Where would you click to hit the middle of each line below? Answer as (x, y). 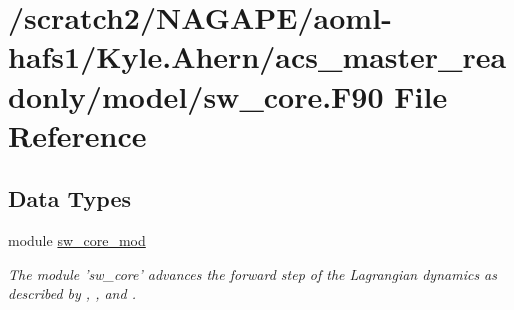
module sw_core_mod (77, 240)
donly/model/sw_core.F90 (196, 95)
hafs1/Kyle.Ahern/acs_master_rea (257, 56)
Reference (77, 134)
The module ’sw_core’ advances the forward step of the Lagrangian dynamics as (253, 273)
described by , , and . (72, 293)
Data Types (69, 198)
